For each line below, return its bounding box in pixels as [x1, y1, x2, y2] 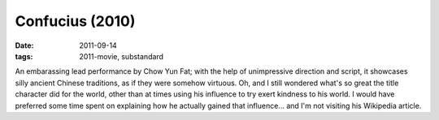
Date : [15, 41, 34, 50]
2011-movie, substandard [79, 51, 164, 61]
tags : [15, 51, 33, 61]
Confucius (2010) [15, 12, 136, 30]
